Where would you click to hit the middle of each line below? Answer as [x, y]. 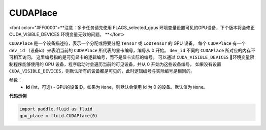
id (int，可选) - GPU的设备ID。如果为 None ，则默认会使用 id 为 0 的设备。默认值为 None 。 [117, 87]
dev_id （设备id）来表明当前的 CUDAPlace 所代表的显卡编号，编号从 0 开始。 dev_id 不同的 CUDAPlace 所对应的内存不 [132, 50]
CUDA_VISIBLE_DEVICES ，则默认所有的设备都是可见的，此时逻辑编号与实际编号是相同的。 [102, 71]
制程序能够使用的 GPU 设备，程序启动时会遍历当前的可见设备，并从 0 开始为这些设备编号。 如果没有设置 [115, 64]
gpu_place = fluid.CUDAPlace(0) [59, 116]
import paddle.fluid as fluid [56, 109]
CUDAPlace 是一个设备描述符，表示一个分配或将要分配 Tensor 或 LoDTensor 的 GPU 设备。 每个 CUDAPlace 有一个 [127, 43]
